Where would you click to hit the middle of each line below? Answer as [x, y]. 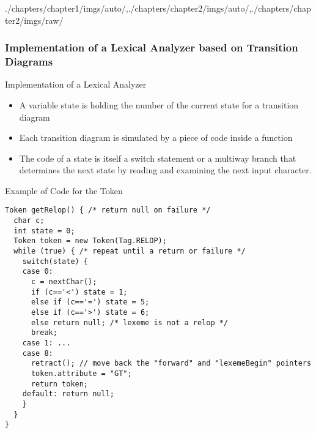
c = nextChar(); [64, 282]
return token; [60, 384]
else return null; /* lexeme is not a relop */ [130, 322]
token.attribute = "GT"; [81, 373]
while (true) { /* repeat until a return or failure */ [130, 251]
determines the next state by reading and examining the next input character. [165, 170]
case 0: [38, 272]
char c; [29, 221]
